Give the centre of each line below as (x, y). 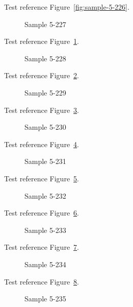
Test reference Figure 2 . (42, 75)
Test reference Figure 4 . (42, 144)
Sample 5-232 (45, 195)
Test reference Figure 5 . (42, 178)
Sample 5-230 (45, 127)
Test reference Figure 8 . (42, 281)
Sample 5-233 (45, 230)
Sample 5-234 (45, 264)
